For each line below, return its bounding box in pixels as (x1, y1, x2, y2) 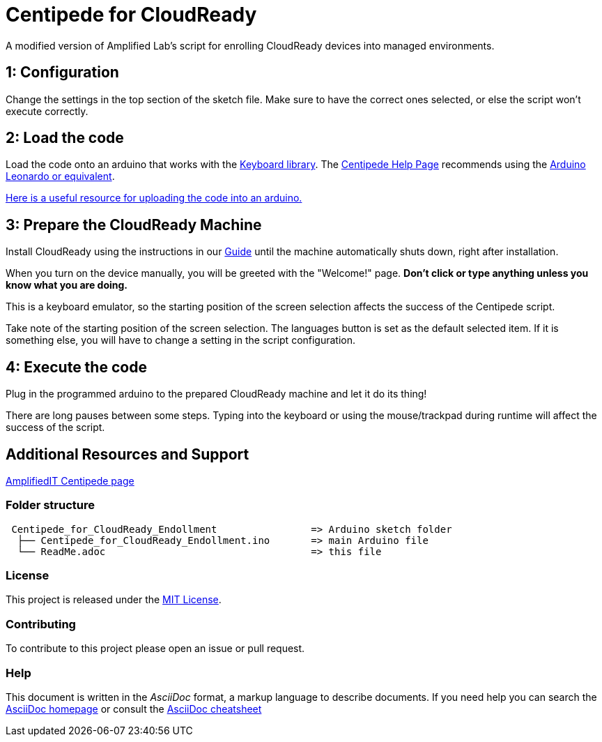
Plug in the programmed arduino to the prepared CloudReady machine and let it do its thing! (6, 388, 427, 400)
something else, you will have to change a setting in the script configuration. (6, 334, 356, 347)
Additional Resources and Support (6, 445, 249, 463)
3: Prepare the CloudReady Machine (6, 215, 262, 234)
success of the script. (6, 421, 105, 434)
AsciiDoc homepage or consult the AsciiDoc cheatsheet (6, 702, 262, 715)
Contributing (6, 616, 76, 631)
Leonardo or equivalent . (6, 170, 115, 183)
